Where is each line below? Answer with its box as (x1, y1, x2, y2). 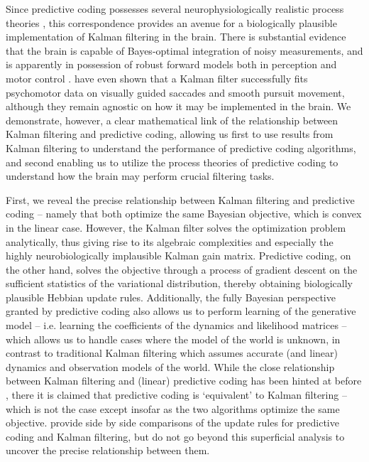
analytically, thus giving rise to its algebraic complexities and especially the (6, 234, 334, 249)
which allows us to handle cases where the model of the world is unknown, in (6, 331, 341, 346)
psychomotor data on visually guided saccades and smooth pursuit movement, (6, 85, 345, 100)
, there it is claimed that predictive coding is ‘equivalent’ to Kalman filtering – (6, 387, 347, 402)
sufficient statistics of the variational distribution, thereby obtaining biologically (6, 276, 353, 291)
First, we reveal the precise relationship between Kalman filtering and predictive (6, 192, 355, 207)
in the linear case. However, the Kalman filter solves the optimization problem (6, 220, 346, 235)
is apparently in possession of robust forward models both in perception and (6, 57, 337, 72)
